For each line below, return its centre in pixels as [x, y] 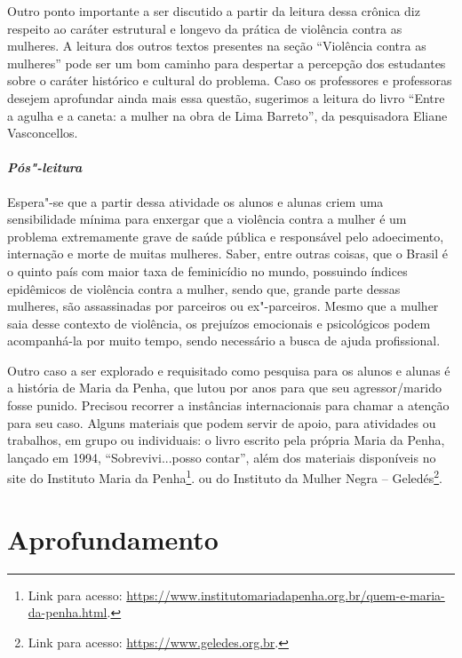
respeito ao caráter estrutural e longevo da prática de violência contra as [205, 28]
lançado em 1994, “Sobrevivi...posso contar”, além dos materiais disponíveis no [222, 457]
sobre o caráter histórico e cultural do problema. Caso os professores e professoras [230, 80]
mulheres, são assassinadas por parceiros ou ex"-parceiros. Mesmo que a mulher [223, 306]
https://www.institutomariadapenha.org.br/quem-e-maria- [286, 595]
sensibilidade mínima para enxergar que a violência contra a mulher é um [207, 219]
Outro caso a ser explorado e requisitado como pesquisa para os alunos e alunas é [229, 370]
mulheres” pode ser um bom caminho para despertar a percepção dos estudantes [227, 63]
